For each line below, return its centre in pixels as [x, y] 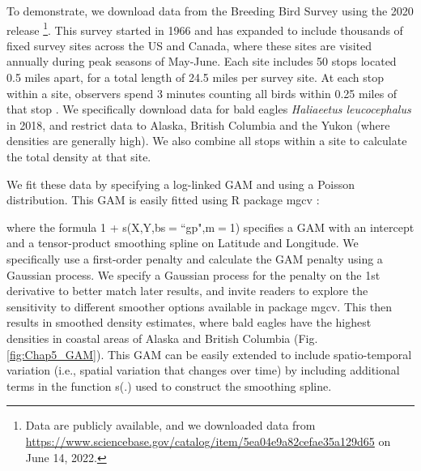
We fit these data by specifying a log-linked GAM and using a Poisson [181, 184]
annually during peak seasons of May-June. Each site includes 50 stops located [202, 61]
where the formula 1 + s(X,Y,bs [86, 227]
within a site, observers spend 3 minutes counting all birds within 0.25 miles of [202, 93]
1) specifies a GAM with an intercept [322, 227]
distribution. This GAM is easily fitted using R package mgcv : [163, 200]
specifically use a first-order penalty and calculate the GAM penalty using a [195, 258]
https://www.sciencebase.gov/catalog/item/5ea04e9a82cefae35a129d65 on [208, 441]
